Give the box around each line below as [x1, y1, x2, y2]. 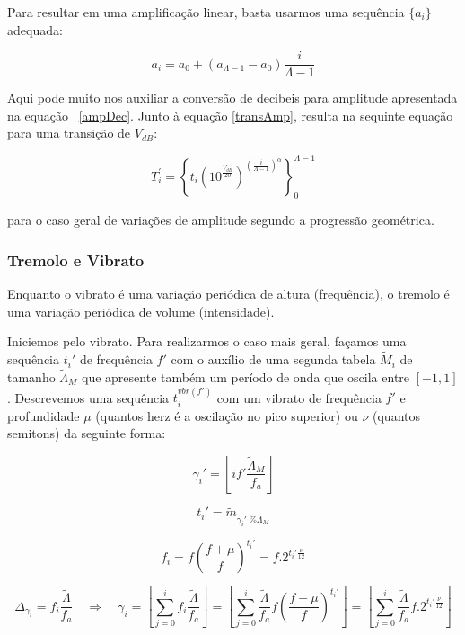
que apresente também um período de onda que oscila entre [82, 367, 410, 386]
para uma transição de [7, 123, 131, 142]
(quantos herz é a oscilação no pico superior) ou [95, 406, 358, 425]
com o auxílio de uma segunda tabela [171, 350, 376, 369]
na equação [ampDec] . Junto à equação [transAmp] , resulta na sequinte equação [7, 105, 453, 124]
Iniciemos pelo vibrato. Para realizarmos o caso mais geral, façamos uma [7, 332, 407, 351]
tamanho [7, 367, 56, 386]
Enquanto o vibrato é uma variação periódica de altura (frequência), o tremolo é [7, 284, 450, 303]
